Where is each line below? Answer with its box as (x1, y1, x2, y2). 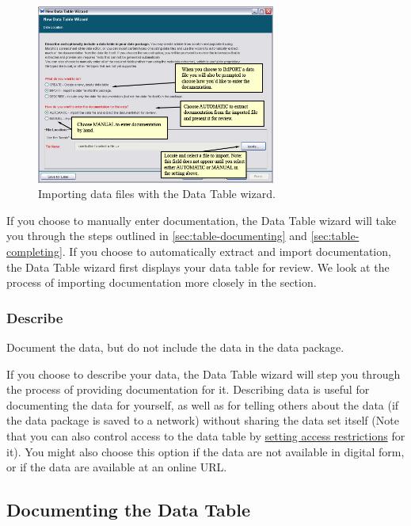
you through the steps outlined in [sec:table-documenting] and (6, 227, 307, 244)
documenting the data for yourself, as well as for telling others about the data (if (6, 396, 399, 413)
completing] (6, 242, 63, 259)
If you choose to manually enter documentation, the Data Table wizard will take (6, 212, 397, 228)
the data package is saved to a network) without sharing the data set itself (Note (6, 412, 399, 429)
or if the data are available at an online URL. (6, 459, 227, 475)
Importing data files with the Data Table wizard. (38, 185, 276, 202)
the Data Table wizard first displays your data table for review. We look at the (6, 258, 390, 275)
